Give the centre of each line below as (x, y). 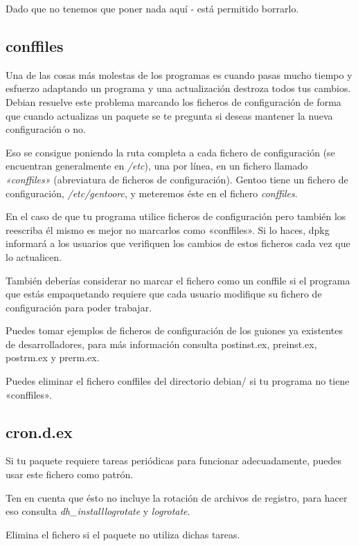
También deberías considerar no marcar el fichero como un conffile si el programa (178, 280)
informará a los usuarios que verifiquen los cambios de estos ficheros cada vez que (178, 243)
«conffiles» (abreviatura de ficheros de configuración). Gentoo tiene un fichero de (177, 179)
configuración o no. (46, 129)
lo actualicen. (34, 256)
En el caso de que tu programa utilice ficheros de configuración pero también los (176, 216)
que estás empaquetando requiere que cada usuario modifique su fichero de (164, 294)
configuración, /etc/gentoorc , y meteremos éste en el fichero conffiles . (152, 193)
